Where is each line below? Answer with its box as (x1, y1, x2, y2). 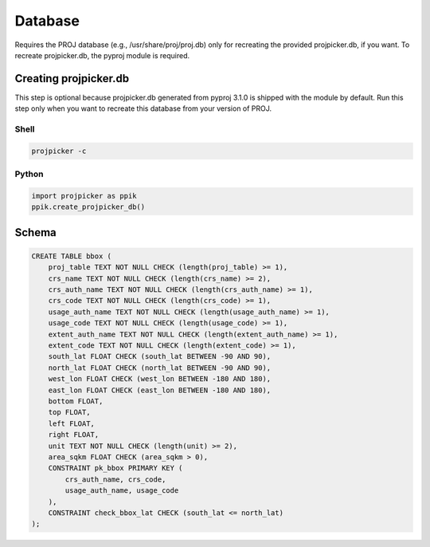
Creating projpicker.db (14, 72, 130, 85)
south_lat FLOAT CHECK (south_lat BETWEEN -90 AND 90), (48, 352, 272, 361)
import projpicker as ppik (31, 191, 137, 200)
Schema (14, 226, 57, 239)
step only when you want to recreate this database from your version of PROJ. (14, 104, 272, 113)
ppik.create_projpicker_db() (31, 203, 146, 211)
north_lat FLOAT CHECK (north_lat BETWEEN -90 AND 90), (48, 363, 272, 372)
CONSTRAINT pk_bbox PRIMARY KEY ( (48, 463, 183, 473)
